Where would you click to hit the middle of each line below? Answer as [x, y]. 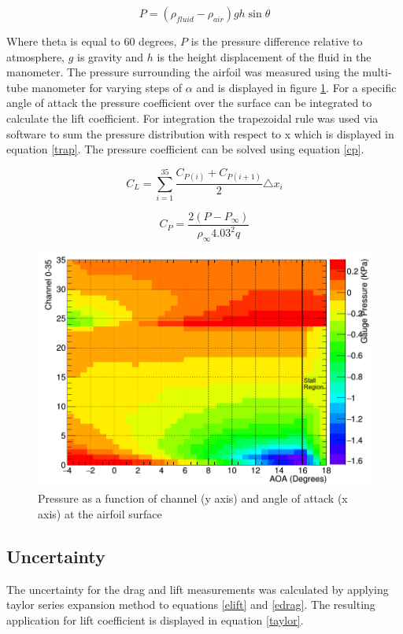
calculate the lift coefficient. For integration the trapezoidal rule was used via [192, 118]
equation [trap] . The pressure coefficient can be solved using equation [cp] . [185, 149]
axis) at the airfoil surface [100, 514]
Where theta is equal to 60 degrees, [92, 41]
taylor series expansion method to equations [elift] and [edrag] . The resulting [191, 605]
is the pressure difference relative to [277, 41]
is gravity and [111, 56]
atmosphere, [36, 56]
